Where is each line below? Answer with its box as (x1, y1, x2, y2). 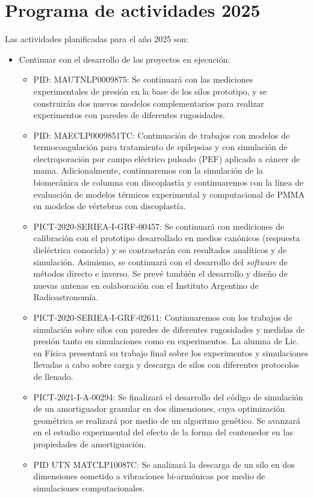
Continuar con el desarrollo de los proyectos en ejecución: (19, 52, 231, 65)
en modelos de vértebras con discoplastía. (33, 200, 186, 212)
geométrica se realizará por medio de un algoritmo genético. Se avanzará (33, 414, 300, 426)
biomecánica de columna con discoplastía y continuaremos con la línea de (33, 176, 304, 189)
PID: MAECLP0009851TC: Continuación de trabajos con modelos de (33, 128, 290, 141)
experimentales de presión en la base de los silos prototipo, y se (33, 84, 267, 97)
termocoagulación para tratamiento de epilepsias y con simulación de (33, 140, 288, 153)
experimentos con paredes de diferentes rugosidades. (33, 109, 225, 121)
